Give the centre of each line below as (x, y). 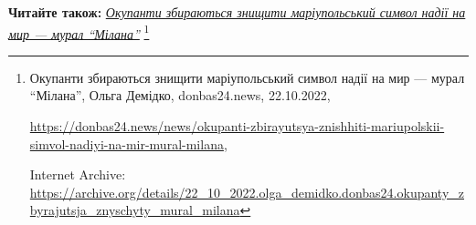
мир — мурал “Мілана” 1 (79, 32)
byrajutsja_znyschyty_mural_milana (135, 210)
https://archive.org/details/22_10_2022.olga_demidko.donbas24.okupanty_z (247, 192)
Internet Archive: (78, 174)
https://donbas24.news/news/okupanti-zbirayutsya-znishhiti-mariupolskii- (237, 126)
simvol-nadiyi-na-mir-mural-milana (127, 143)
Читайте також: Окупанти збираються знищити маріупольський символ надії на (237, 12)
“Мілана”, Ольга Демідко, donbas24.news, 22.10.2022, (180, 95)
